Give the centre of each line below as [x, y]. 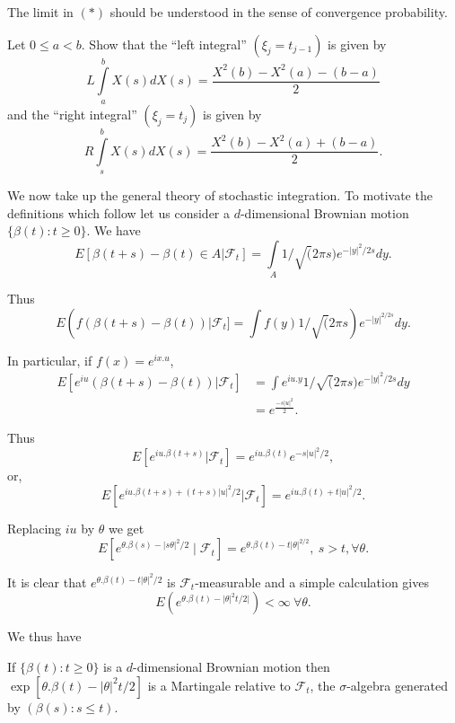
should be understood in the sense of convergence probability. [279, 12]
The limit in [40, 12]
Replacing [35, 529]
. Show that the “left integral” [164, 44]
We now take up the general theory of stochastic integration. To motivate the [220, 194]
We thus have [44, 636]
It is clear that [47, 582]
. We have [114, 230]
